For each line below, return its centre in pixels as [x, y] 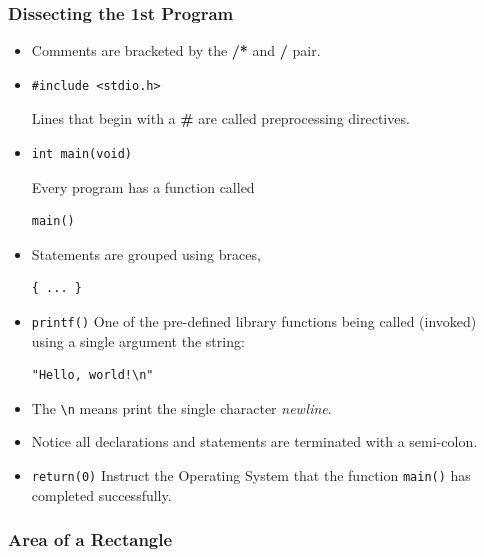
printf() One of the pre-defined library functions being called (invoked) [254, 320]
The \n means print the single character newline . [181, 407]
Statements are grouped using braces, [146, 253]
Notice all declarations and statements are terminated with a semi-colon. [254, 441]
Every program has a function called [143, 186]
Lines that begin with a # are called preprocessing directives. [220, 118]
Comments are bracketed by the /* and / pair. [176, 50]
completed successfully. [101, 494]
